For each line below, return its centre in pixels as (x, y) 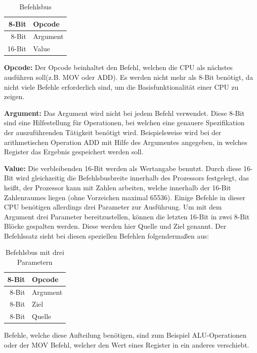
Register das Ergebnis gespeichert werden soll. (74, 152)
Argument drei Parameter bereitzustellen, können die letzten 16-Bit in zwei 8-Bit (127, 216)
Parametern (35, 262)
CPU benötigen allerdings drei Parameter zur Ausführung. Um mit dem (113, 207)
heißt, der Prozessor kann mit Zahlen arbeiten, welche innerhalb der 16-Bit (118, 187)
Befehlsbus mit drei (35, 252)
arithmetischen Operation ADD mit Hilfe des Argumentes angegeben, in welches (126, 142)
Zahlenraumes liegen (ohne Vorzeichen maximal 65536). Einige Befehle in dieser (125, 197)
